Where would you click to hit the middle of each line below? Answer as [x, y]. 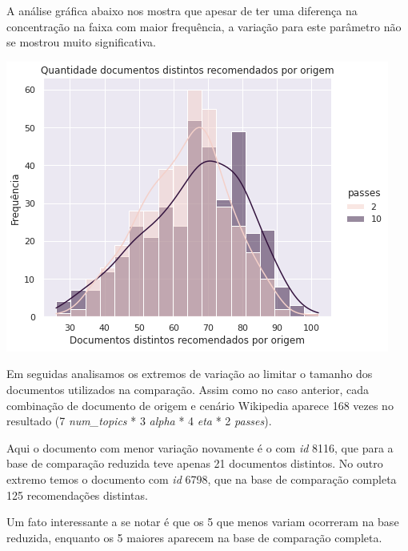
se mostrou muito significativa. [81, 42]
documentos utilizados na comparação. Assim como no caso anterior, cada [188, 389]
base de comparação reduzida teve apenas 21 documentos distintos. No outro [195, 463]
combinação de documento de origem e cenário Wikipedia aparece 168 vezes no [200, 405]
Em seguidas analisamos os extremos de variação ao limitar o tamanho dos [190, 374]
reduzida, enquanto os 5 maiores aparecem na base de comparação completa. [194, 537]
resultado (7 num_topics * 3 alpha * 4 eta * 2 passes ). [139, 421]
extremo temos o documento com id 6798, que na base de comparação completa [202, 479]
